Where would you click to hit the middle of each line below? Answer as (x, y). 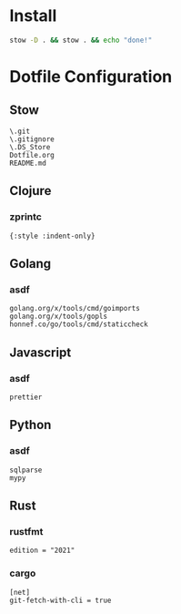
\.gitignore (32, 139)
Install (33, 16)
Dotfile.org (32, 155)
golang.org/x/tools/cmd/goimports (75, 309)
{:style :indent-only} (52, 236)
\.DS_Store (30, 147)
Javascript (40, 352)
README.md (28, 163)
